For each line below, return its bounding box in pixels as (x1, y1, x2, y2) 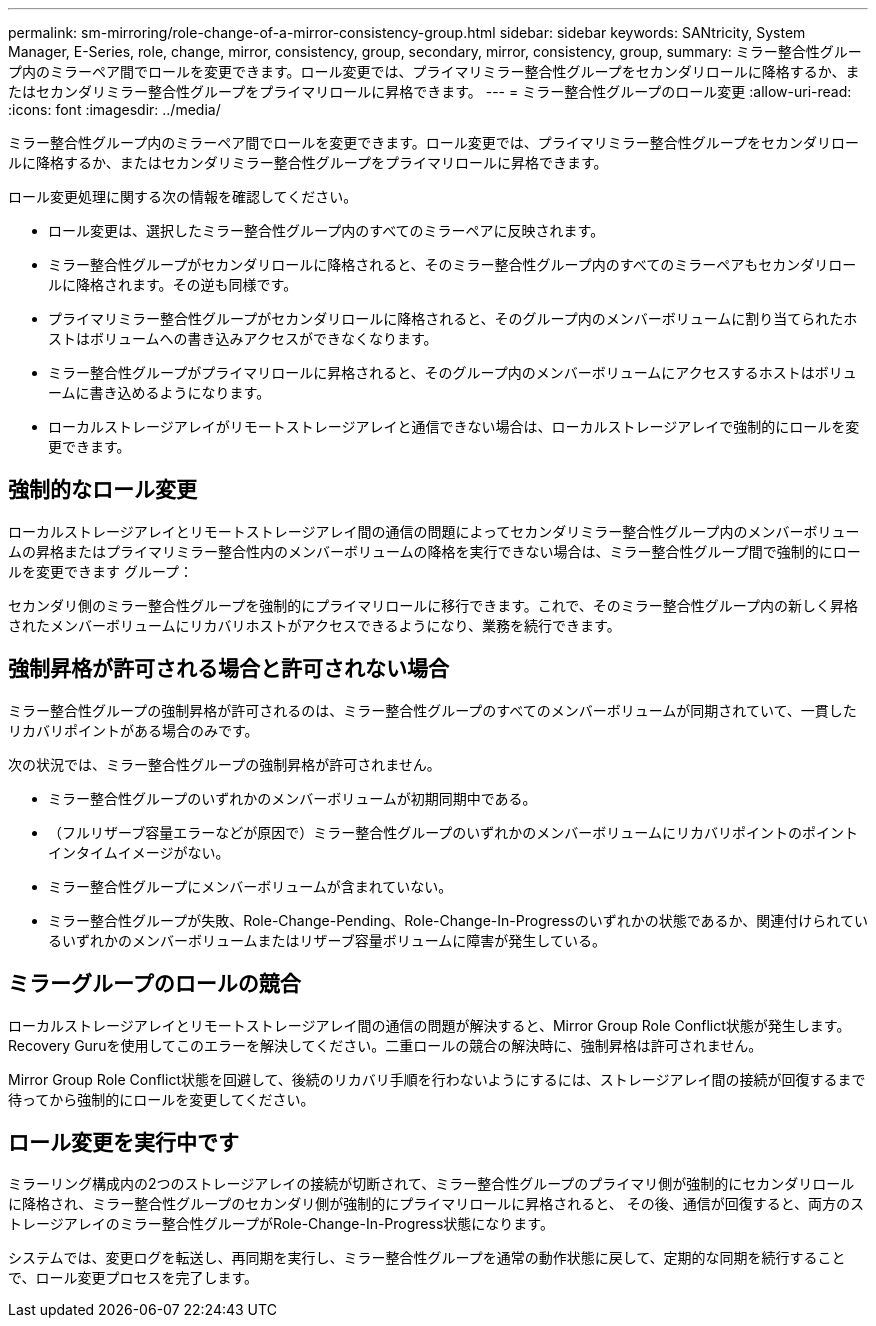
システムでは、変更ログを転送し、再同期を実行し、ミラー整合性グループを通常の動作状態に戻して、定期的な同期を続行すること (8, 1249, 846, 1267)
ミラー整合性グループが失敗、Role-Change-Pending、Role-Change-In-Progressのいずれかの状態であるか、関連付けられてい (48, 911, 868, 929)
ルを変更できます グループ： (8, 562, 194, 580)
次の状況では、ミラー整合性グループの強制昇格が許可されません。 (8, 755, 441, 773)
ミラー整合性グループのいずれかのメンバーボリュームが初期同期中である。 (48, 789, 537, 807)
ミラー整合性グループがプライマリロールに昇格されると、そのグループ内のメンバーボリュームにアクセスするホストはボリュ (48, 364, 857, 381)
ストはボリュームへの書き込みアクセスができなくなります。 (48, 330, 438, 347)
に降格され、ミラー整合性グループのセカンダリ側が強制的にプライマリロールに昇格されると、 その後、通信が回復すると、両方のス (8, 1195, 865, 1213)
